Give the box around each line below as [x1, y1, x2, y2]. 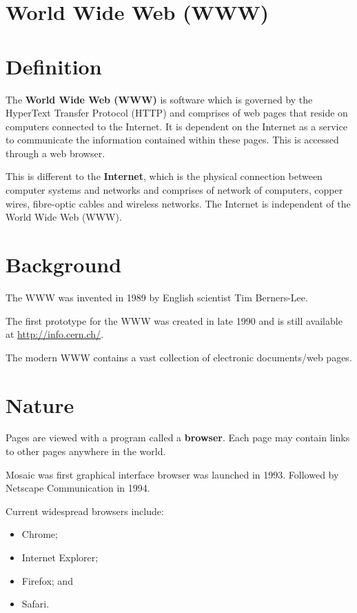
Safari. [21, 596, 50, 611]
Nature [6, 390, 74, 419]
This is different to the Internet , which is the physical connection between [6, 169, 323, 183]
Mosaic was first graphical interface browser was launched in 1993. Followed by [6, 467, 339, 481]
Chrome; [21, 527, 58, 541]
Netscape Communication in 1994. [6, 481, 150, 495]
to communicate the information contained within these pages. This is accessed [6, 132, 339, 147]
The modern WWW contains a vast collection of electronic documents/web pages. [6, 350, 352, 364]
